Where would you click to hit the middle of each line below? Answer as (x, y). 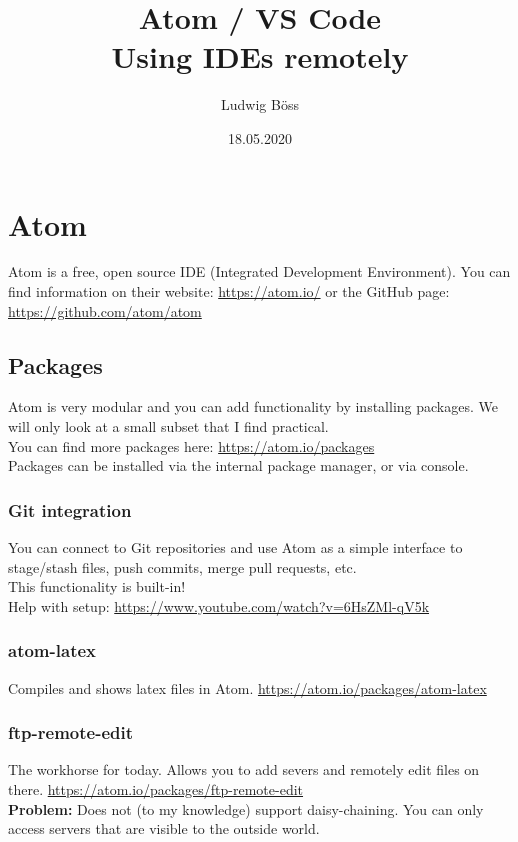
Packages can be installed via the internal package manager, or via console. (238, 465)
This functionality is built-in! (97, 586)
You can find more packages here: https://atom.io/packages (191, 445)
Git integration (70, 509)
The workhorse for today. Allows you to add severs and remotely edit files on (244, 769)
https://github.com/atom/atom (105, 310)
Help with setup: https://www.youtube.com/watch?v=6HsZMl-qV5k (219, 605)
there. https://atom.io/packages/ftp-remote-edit (156, 789)
